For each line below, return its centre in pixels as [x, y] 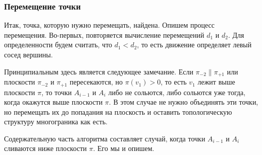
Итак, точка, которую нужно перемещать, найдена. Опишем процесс [109, 25]
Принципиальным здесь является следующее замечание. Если [99, 71]
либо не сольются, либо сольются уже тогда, [177, 92]
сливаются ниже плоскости [45, 148]
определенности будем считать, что [58, 45]
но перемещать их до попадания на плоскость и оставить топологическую [118, 111]
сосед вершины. [29, 54]
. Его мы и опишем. [124, 148]
